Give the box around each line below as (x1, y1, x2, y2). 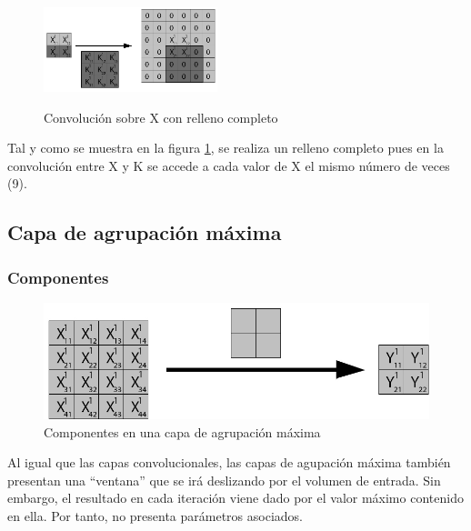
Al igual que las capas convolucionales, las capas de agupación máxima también (7, 453, 451, 472)
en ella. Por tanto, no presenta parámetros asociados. (7, 506, 303, 526)
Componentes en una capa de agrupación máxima (44, 422, 321, 441)
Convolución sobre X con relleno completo (44, 107, 278, 126)
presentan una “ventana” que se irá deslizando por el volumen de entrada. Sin (7, 470, 441, 489)
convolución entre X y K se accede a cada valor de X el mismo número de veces (7, 155, 450, 175)
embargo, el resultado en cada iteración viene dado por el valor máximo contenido (7, 488, 464, 507)
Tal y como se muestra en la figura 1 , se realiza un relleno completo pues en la (7, 138, 444, 157)
